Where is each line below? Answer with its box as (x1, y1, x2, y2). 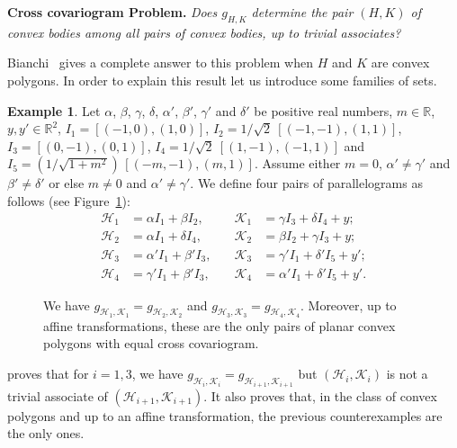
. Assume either (254, 154, 341, 173)
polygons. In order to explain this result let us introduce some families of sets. (7, 70, 437, 89)
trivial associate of (7, 386, 108, 405)
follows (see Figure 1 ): (7, 191, 130, 210)
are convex (371, 53, 430, 72)
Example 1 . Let (7, 101, 101, 120)
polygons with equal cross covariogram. (43, 334, 259, 353)
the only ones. (7, 424, 85, 443)
